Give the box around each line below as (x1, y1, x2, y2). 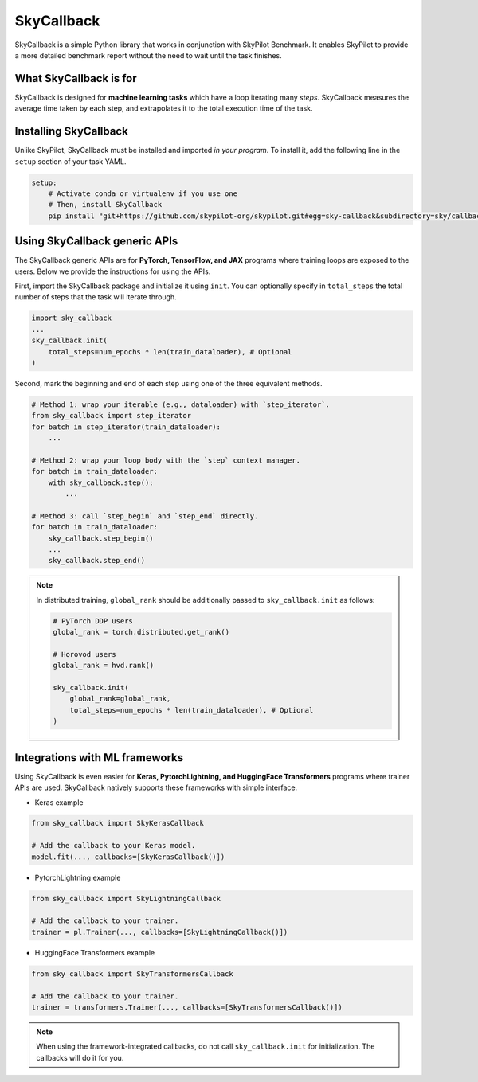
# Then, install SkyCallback (48, 200, 163, 209)
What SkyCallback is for (14, 72, 137, 85)
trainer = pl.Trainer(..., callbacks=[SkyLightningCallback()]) (31, 928, 288, 936)
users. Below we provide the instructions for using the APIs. (14, 267, 211, 276)
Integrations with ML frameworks (14, 751, 183, 764)
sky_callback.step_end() (48, 556, 146, 565)
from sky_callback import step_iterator (31, 411, 191, 420)
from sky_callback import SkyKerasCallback (31, 818, 205, 828)
